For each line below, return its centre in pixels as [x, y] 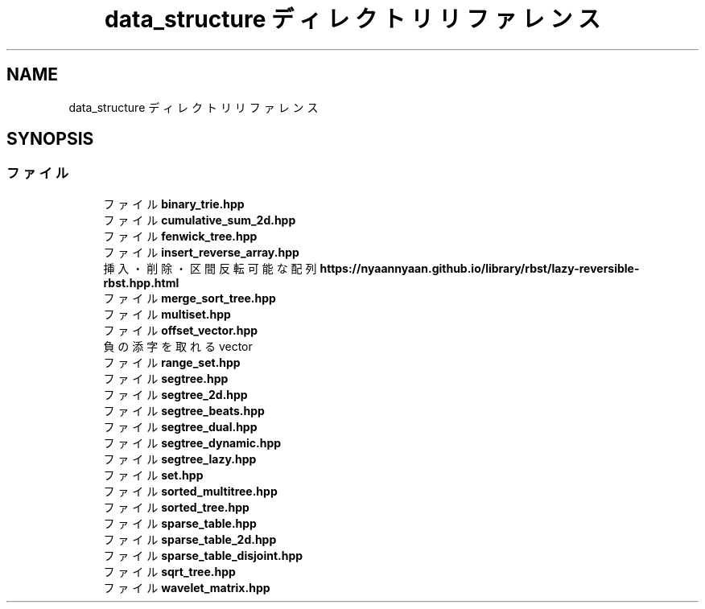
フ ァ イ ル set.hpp [153, 475]
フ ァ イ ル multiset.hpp [167, 314]
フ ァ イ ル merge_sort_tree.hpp [190, 298]
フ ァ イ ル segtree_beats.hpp [184, 410]
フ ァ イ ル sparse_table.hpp [180, 523]
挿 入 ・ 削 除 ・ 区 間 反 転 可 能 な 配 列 [210, 268]
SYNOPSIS [50, 139]
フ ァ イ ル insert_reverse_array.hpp [201, 252]
